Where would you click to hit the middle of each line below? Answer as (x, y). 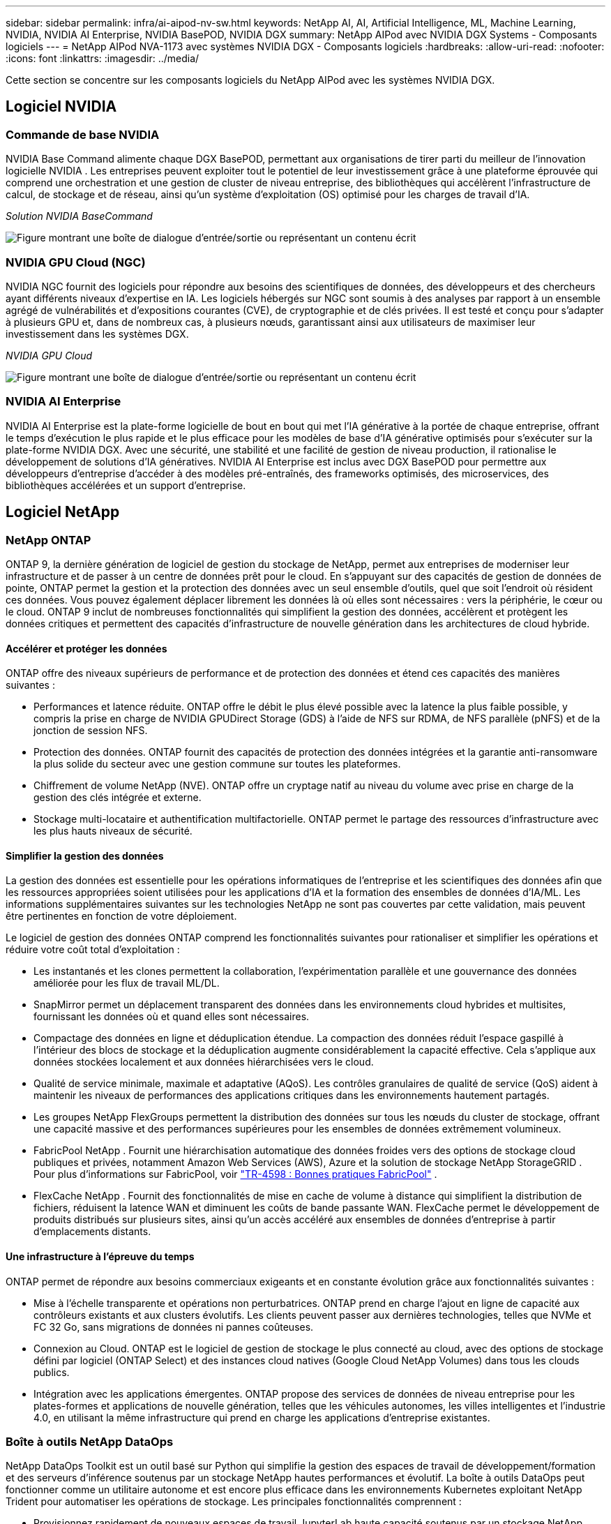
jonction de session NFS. (91, 731)
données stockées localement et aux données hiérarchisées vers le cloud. (204, 1062)
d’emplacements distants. (92, 1232)
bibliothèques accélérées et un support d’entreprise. (126, 485)
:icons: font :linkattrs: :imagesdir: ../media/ (103, 58)
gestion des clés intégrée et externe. (118, 798)
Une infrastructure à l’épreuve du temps (100, 1256)
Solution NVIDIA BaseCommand (79, 216)
